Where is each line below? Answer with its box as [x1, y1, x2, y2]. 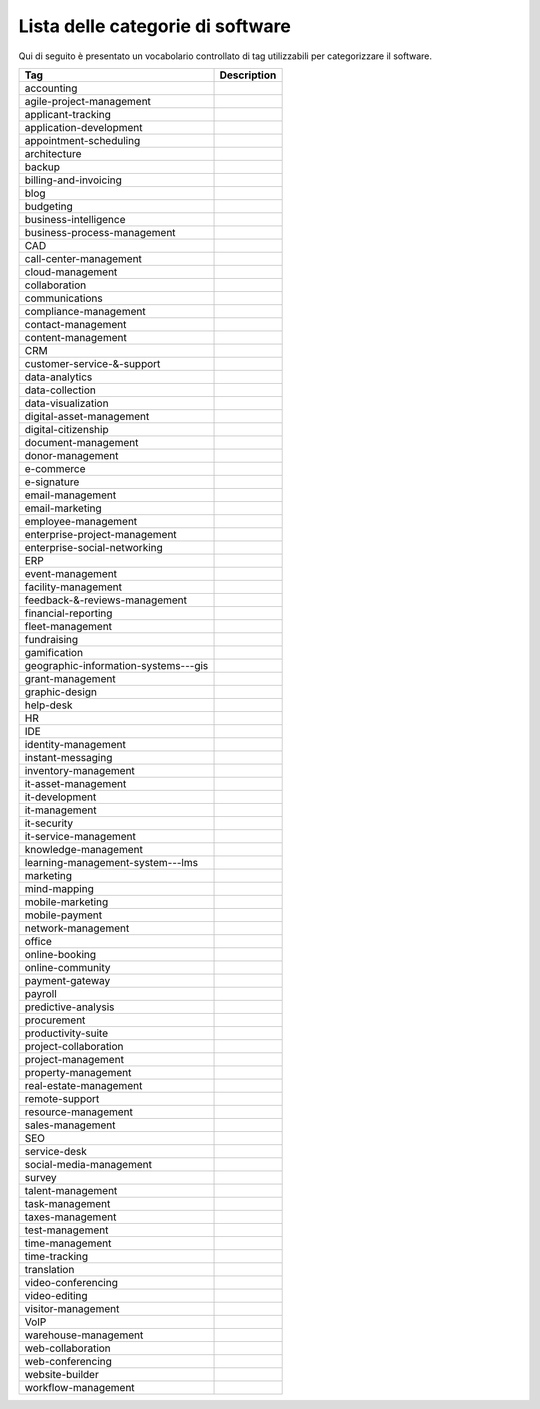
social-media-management [24, 1157, 152, 1171]
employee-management [24, 514, 138, 528]
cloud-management [24, 265, 118, 279]
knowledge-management [24, 842, 144, 856]
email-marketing [24, 501, 102, 515]
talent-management [24, 1183, 118, 1197]
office [24, 934, 52, 948]
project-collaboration [24, 1039, 124, 1053]
